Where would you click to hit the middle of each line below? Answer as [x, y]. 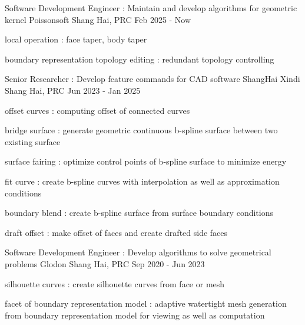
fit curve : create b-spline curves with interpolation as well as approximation [142, 181]
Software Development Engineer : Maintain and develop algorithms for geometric [151, 8]
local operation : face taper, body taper [76, 39]
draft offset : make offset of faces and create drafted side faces [116, 232]
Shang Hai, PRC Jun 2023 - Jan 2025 [73, 90]
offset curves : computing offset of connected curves [97, 110]
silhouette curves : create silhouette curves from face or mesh [115, 283]
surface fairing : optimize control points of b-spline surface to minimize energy [146, 161]
